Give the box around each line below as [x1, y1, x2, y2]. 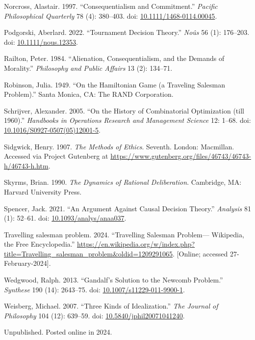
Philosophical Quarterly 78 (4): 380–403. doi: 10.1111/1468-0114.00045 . [4, 10, 217, 21]
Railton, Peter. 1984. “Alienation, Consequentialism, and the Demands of [4, 53, 225, 63]
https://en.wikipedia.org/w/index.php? [77, 239, 195, 249]
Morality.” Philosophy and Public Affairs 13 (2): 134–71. [4, 62, 173, 73]
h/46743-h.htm [4, 160, 49, 170]
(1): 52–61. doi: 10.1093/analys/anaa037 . [4, 213, 127, 223]
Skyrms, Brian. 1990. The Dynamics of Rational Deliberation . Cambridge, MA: [4, 177, 242, 187]
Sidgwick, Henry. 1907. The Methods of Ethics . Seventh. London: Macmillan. [4, 141, 234, 151]
